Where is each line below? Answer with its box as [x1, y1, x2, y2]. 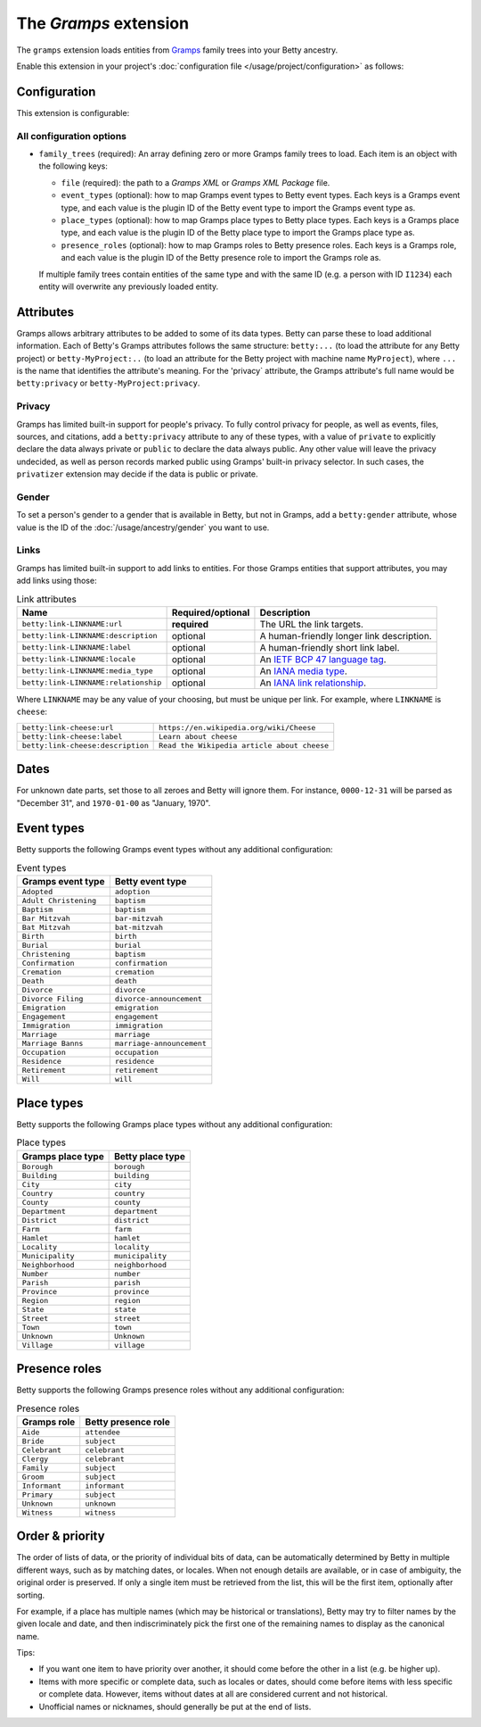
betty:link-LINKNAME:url [21, 619, 123, 629]
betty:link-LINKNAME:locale [21, 654, 136, 664]
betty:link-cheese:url [21, 723, 115, 732]
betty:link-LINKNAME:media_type [21, 666, 153, 676]
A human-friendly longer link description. [259, 629, 432, 642]
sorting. [16, 1590, 45, 1600]
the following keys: [38, 161, 109, 171]
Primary [21, 1490, 53, 1499]
